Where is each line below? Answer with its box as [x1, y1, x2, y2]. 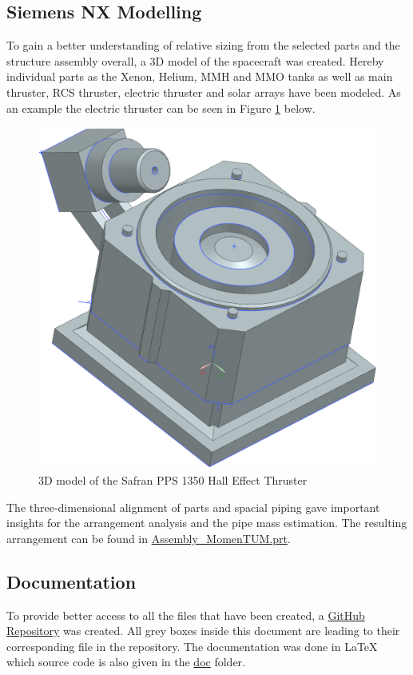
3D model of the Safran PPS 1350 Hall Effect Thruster [38, 472, 308, 489]
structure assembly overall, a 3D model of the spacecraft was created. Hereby [6, 52, 384, 69]
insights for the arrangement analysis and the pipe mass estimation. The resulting [6, 514, 407, 531]
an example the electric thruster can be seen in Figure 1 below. [6, 99, 316, 116]
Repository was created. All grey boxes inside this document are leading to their [6, 622, 400, 639]
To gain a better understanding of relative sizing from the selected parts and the [6, 37, 400, 54]
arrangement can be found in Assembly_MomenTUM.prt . [6, 529, 291, 546]
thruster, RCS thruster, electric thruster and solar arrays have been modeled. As [6, 83, 401, 100]
